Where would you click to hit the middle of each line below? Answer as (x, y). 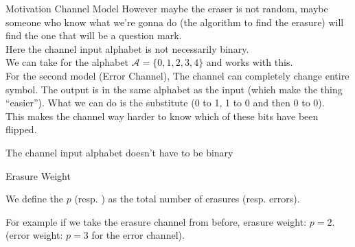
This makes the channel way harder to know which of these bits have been (162, 116)
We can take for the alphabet (67, 62)
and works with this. (250, 62)
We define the (34, 199)
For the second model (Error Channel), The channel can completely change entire (177, 75)
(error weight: (34, 235)
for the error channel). (138, 235)
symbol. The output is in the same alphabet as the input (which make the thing (174, 89)
